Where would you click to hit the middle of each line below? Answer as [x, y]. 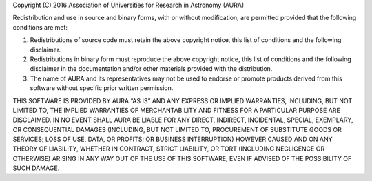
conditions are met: [40, 27]
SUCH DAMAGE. [36, 168]
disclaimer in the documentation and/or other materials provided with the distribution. [151, 69]
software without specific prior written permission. [102, 88]
